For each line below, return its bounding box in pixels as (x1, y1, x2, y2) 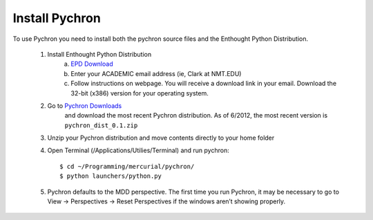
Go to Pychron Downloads (47, 101, 122, 110)
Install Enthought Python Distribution (47, 50, 152, 58)
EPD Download (70, 59, 113, 68)
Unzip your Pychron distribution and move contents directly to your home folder (47, 134, 275, 142)
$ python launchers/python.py (59, 172, 162, 180)
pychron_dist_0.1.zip (64, 121, 138, 129)
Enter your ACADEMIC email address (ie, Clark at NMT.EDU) (70, 69, 242, 77)
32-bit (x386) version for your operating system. (70, 89, 209, 97)
